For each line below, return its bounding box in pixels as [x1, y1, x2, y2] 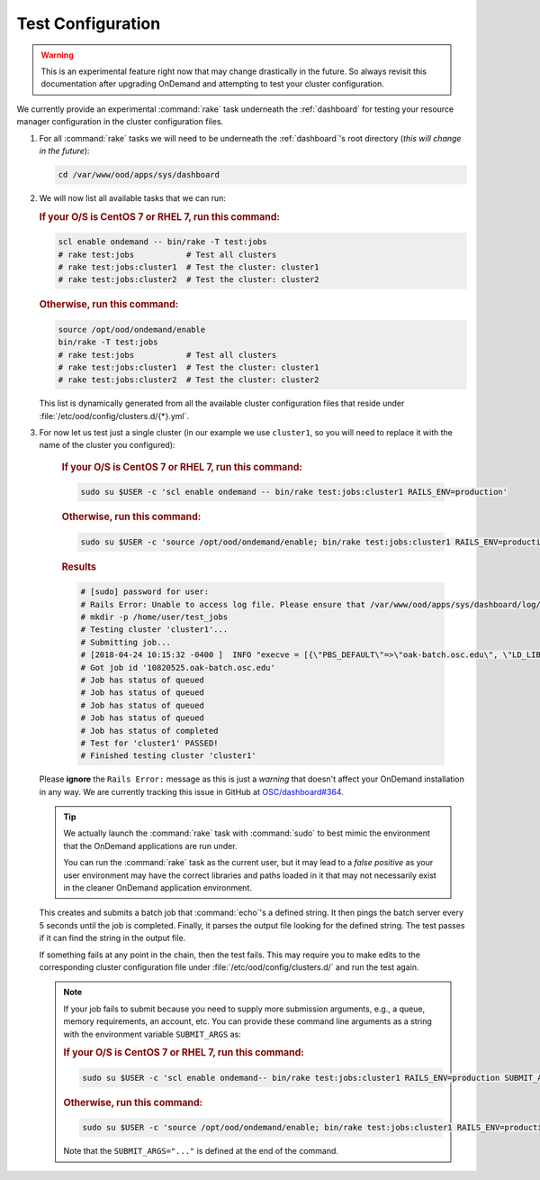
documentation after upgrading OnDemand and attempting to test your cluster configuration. [40, 78, 384, 89]
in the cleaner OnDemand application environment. [63, 883, 252, 893]
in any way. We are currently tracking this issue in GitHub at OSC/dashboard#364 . [39, 786, 344, 797]
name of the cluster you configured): [39, 440, 175, 451]
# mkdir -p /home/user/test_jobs [80, 612, 229, 622]
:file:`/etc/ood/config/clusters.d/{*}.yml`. [39, 410, 189, 421]
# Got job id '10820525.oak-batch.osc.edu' [80, 663, 276, 672]
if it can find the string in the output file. [39, 933, 186, 944]
